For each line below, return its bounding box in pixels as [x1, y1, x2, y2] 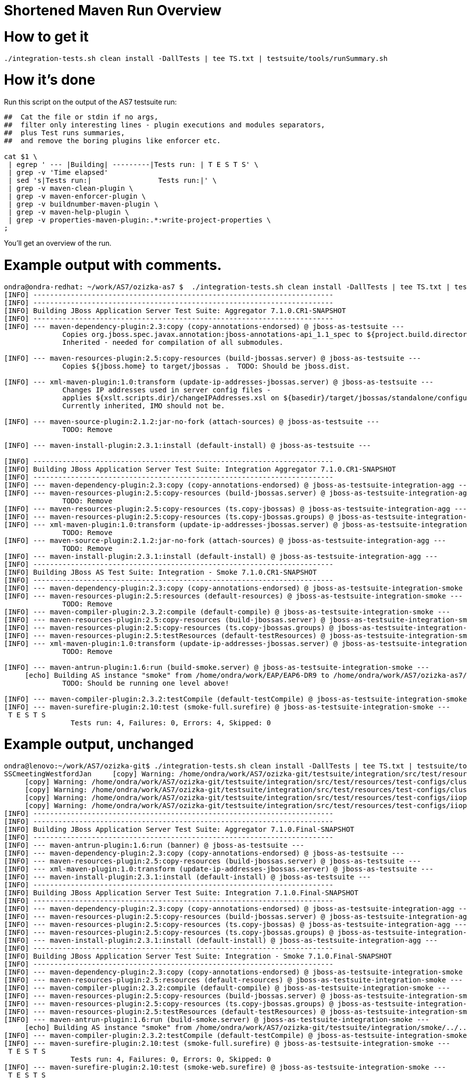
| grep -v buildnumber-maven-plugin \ [8, 200, 158, 208]
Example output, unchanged [4, 736, 194, 753]
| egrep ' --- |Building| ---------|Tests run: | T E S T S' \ [8, 161, 259, 168]
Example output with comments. [4, 256, 222, 273]
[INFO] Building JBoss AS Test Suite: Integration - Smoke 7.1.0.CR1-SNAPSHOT [4, 568, 317, 576]
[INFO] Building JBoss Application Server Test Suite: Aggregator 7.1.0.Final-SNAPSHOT [4, 825, 355, 833]
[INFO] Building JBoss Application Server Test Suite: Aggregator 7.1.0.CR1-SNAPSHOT [4, 306, 346, 315]
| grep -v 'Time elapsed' [8, 168, 108, 176]
